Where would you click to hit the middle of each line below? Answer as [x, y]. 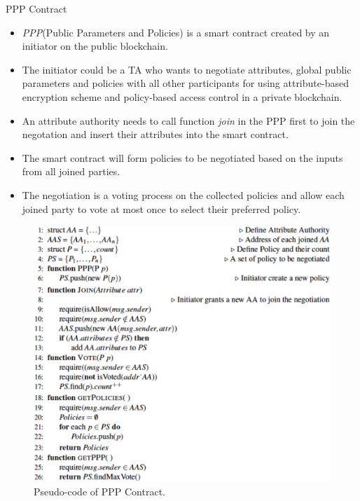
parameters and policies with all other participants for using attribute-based [185, 83]
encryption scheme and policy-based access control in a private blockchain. [182, 96]
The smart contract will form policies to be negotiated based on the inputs [182, 157]
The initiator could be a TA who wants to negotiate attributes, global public [187, 69]
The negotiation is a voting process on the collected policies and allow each [183, 194]
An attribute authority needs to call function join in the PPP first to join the [188, 120]
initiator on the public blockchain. [95, 46]
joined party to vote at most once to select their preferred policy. [161, 208]
